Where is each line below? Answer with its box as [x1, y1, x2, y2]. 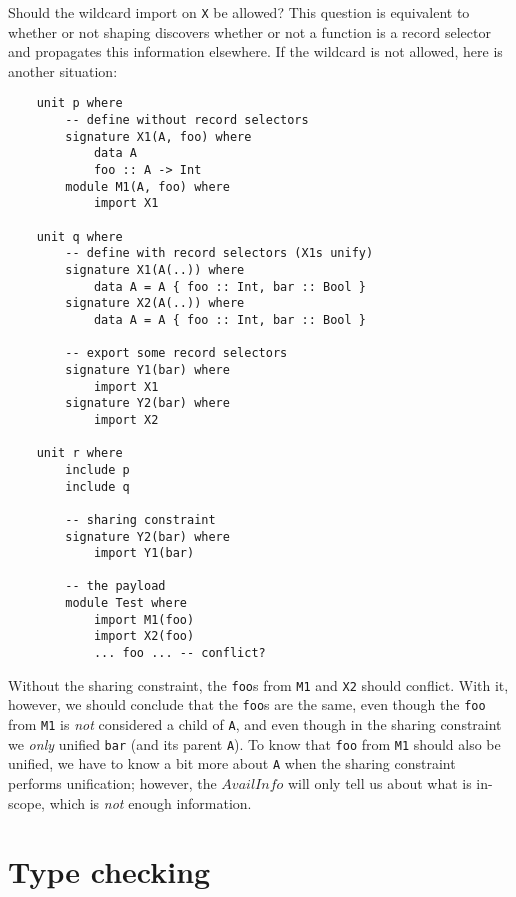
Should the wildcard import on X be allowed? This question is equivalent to [8, 2, 470, 22]
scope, [8, 792, 46, 813]
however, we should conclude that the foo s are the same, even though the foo [8, 694, 486, 715]
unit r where [36, 446, 123, 461]
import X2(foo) [93, 629, 195, 644]
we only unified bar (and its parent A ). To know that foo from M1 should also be [8, 733, 501, 754]
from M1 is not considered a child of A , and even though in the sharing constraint [8, 714, 502, 735]
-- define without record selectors [65, 113, 309, 128]
